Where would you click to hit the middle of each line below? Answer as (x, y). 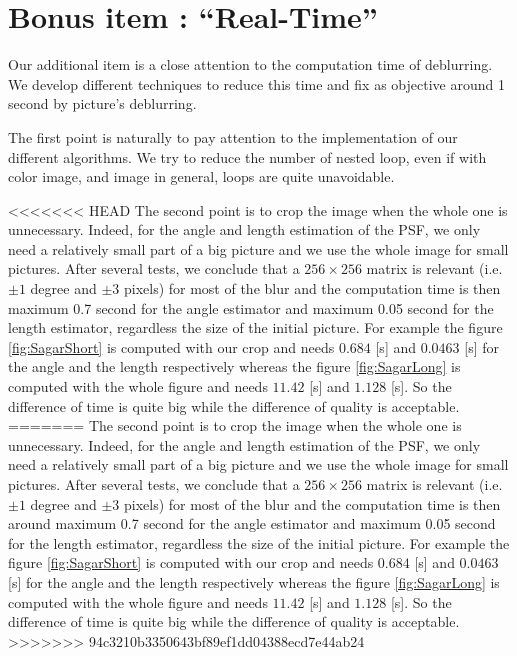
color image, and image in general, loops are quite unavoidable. (201, 176)
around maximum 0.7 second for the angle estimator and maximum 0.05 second (252, 523)
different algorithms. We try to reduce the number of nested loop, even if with (247, 156)
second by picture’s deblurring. (102, 103)
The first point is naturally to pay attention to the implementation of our (233, 136)
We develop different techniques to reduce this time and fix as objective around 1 (256, 83)
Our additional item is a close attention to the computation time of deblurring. (250, 64)
